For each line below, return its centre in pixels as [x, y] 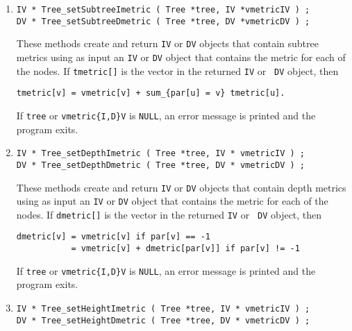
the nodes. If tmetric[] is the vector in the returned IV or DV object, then [177, 70]
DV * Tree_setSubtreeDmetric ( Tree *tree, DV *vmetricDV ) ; [163, 21]
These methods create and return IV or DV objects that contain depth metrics [181, 187]
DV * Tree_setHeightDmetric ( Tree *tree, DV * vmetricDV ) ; [163, 320]
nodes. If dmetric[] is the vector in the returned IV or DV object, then [169, 214]
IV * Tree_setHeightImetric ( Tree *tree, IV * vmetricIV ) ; [163, 309]
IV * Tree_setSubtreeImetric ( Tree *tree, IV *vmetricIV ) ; [163, 10]
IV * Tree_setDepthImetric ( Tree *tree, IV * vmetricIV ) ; [161, 154]
